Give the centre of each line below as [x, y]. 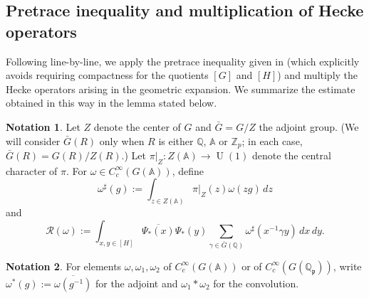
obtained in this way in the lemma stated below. [111, 103]
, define [188, 170]
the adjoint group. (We [309, 126]
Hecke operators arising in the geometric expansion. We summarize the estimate [181, 89]
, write [347, 266]
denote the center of [137, 126]
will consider [33, 140]
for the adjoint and [136, 283]
